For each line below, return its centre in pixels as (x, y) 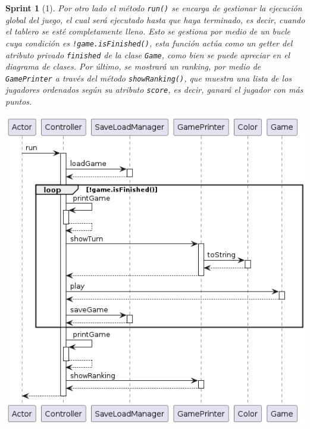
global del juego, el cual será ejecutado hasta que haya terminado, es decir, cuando (155, 19)
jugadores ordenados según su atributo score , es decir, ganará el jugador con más (154, 90)
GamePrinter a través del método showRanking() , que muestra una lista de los (149, 78)
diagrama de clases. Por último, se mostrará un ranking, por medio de (133, 66)
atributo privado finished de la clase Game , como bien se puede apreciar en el (148, 54)
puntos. (19, 101)
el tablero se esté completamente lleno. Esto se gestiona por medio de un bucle (148, 31)
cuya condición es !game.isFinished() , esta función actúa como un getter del (149, 43)
